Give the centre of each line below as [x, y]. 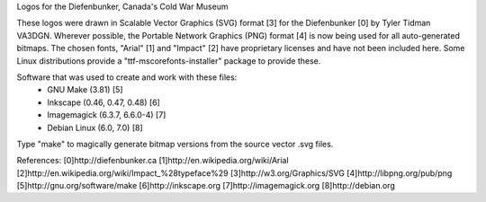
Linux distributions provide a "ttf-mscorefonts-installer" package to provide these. [169, 61]
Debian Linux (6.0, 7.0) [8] [95, 127]
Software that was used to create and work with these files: [127, 77]
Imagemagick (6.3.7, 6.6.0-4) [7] [107, 115]
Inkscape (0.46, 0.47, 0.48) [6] [104, 102]
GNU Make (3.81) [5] [85, 90]
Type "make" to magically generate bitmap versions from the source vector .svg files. [175, 144]
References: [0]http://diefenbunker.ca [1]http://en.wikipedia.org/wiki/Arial [153, 161]
